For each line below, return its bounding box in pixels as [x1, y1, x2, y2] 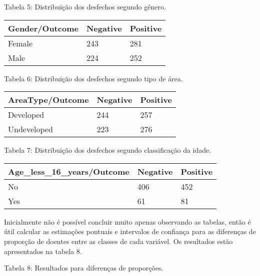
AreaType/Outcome [8, 94, 89, 106]
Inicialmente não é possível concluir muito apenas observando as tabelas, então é [4, 216, 251, 227]
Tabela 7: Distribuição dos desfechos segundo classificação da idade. [4, 145, 211, 155]
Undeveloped [8, 123, 53, 135]
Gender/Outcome [8, 22, 78, 34]
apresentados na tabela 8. [4, 246, 82, 256]
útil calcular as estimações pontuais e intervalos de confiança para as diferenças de [4, 226, 256, 237]
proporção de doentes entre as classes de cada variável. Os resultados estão [4, 236, 233, 246]
